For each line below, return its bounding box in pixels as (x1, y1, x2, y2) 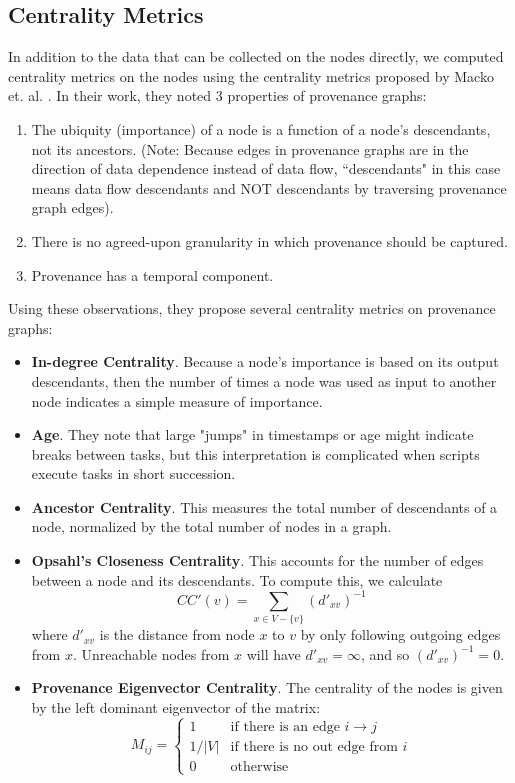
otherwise (230, 759, 289, 774)
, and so (360, 643, 410, 664)
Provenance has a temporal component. (31, 264, 274, 285)
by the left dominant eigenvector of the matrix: (31, 696, 321, 717)
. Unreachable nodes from (72, 643, 230, 664)
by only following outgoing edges (300, 624, 501, 645)
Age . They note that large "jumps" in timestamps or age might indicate (31, 424, 474, 445)
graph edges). (31, 197, 114, 218)
